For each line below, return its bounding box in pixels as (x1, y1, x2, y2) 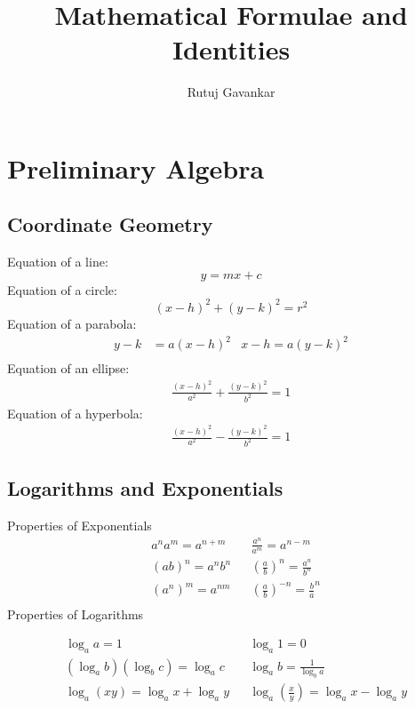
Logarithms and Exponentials (7, 474, 283, 502)
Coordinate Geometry (7, 211, 213, 238)
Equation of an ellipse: (7, 359, 130, 378)
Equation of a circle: (7, 280, 117, 299)
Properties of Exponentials (7, 516, 152, 535)
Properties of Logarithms (7, 605, 144, 624)
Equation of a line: (7, 252, 108, 271)
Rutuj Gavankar (187, 83, 275, 101)
